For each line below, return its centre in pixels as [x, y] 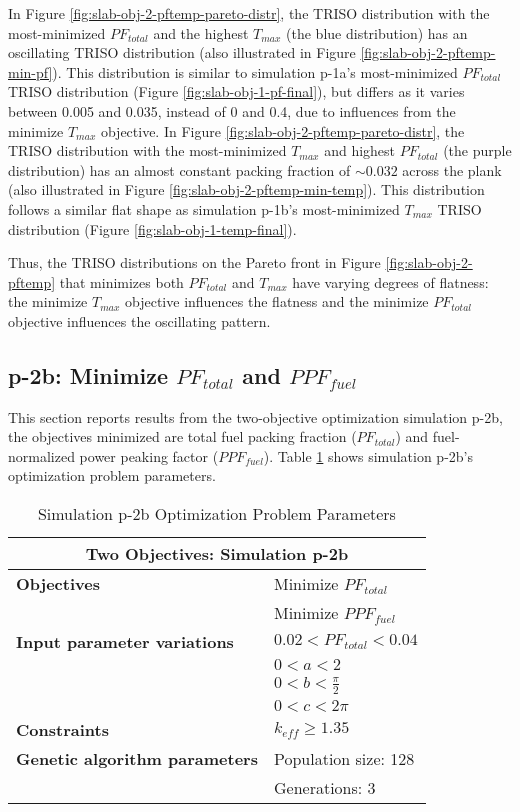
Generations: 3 [324, 787]
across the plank [452, 169]
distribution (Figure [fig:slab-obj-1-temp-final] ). [152, 228]
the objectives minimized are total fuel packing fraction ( [182, 436]
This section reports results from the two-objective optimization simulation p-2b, [255, 416]
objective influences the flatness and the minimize [277, 301]
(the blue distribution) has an [377, 32]
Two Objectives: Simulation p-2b [217, 554]
